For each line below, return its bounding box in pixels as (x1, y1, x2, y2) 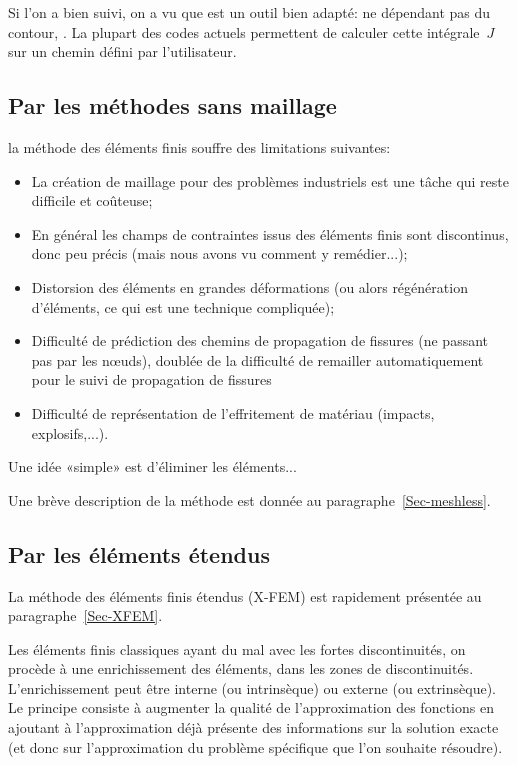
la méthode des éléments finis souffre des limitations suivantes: (8, 136, 391, 157)
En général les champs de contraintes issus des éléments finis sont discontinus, (31, 223, 509, 244)
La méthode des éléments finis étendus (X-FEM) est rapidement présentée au (8, 585, 482, 606)
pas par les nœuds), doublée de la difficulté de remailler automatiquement (31, 349, 484, 370)
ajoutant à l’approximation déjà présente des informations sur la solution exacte (8, 717, 499, 738)
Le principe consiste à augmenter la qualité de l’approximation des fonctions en (8, 697, 494, 718)
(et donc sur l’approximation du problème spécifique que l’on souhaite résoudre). (8, 736, 503, 757)
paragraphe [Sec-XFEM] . (8, 605, 163, 626)
